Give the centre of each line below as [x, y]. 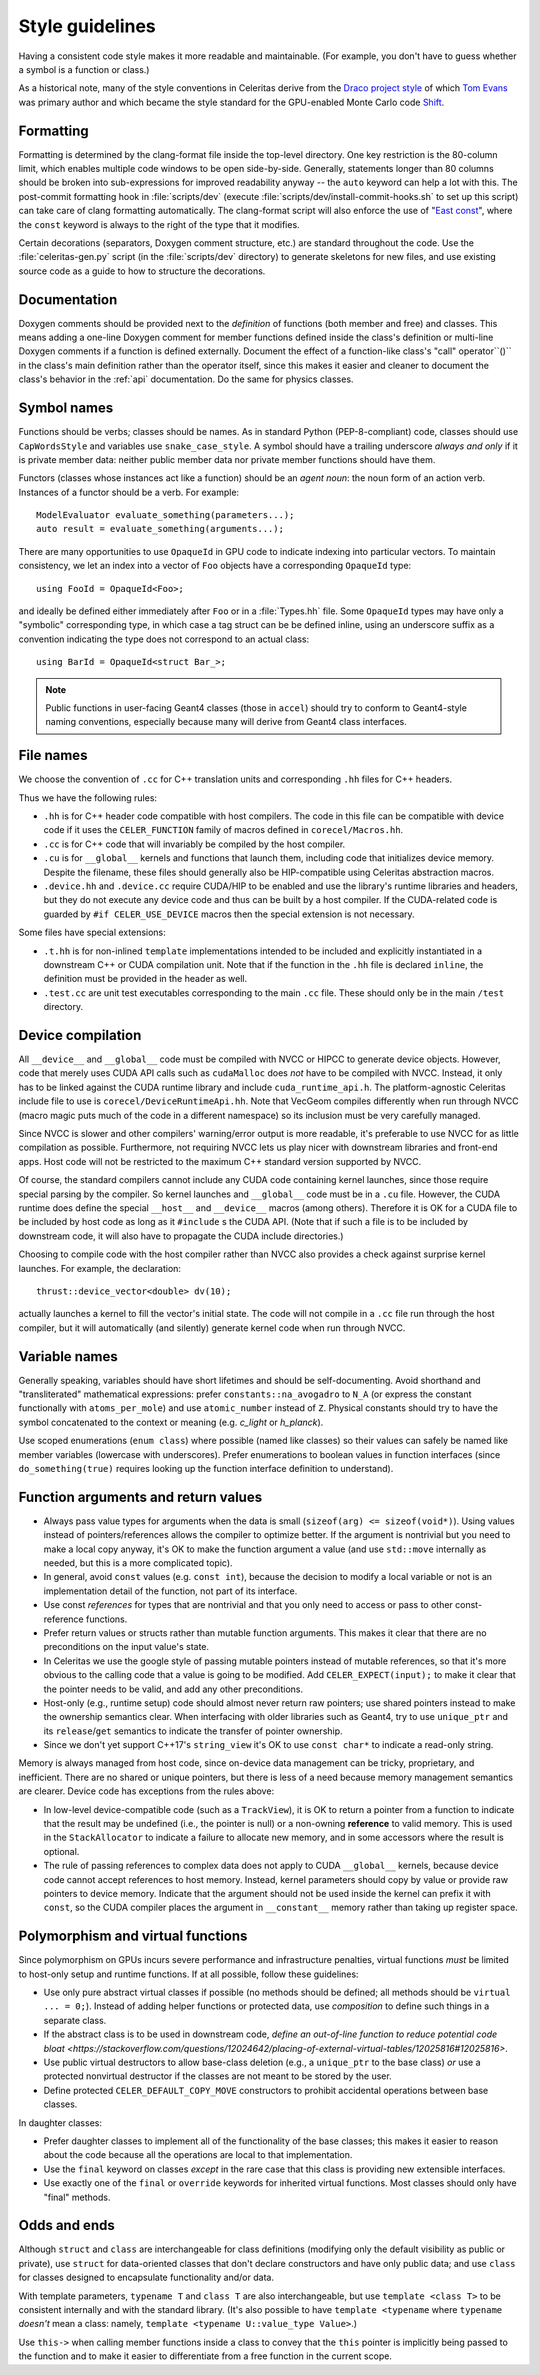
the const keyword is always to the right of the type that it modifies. [159, 224]
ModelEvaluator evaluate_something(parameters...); [165, 515]
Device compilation [80, 1035]
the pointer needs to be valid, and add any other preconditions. [173, 1689]
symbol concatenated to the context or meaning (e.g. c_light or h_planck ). [171, 1422]
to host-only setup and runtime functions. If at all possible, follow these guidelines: [188, 1974]
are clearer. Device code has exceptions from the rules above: [146, 1791]
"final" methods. [77, 2197]
